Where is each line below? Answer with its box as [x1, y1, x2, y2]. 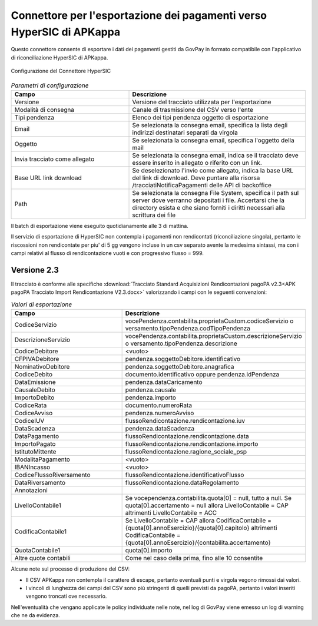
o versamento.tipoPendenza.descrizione [125, 339, 238, 347]
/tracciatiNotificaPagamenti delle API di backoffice [132, 181, 272, 189]
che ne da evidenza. [11, 612, 60, 619]
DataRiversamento [14, 479, 66, 487]
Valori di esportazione [11, 300, 72, 309]
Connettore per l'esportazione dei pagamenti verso [11, 9, 267, 22]
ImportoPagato [14, 440, 56, 448]
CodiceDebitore [14, 347, 58, 356]
